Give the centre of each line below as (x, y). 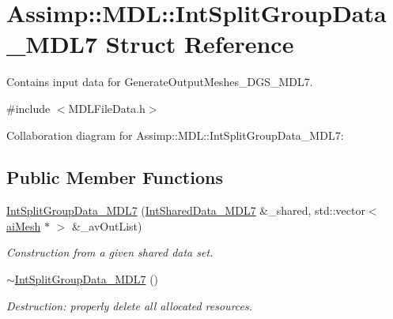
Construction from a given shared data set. (110, 252)
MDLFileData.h (107, 108)
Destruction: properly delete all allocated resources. (130, 305)
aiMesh (24, 225)
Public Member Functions (115, 177)
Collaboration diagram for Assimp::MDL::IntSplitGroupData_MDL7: (175, 135)
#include (28, 108)
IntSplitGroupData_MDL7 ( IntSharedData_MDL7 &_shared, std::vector (186, 210)
